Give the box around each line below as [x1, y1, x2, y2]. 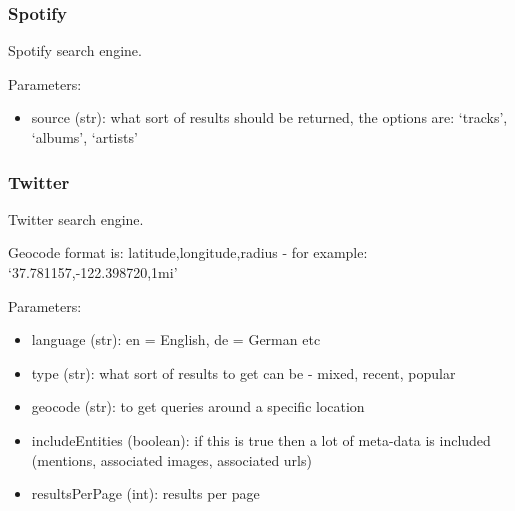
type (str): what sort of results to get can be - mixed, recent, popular [31, 362, 456, 383]
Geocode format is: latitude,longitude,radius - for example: [8, 242, 368, 263]
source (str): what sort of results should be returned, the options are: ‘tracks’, [31, 107, 508, 128]
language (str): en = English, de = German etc [31, 329, 321, 350]
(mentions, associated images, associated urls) [31, 449, 312, 470]
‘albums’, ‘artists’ [31, 127, 138, 147]
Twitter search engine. [8, 208, 144, 229]
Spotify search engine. [8, 40, 142, 61]
